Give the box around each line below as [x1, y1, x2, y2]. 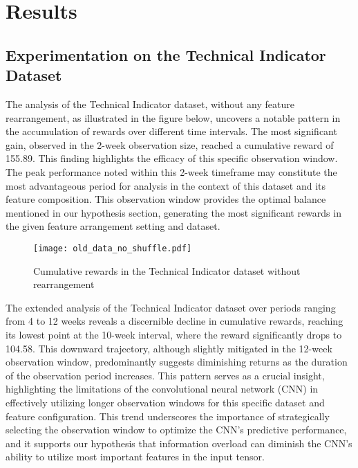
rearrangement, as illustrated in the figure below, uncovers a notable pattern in [6, 110, 341, 125]
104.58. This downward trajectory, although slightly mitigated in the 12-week [6, 341, 332, 355]
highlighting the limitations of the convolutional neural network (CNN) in [6, 381, 319, 396]
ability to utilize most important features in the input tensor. [6, 449, 265, 464]
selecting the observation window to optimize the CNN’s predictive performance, [6, 422, 347, 437]
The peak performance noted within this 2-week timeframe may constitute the [6, 164, 337, 179]
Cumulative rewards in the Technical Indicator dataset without [33, 263, 301, 278]
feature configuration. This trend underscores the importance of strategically [6, 408, 330, 423]
